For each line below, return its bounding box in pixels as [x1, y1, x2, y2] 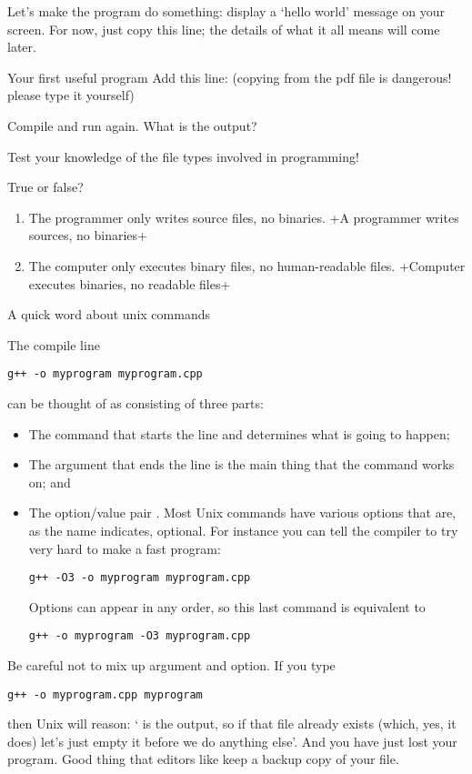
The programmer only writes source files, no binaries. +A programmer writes [28, 207, 459, 226]
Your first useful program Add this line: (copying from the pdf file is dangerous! [7, 67, 452, 86]
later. [7, 37, 36, 56]
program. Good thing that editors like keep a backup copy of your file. [7, 749, 399, 769]
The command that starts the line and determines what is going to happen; [28, 424, 450, 443]
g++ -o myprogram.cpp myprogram [7, 688, 203, 701]
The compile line [7, 335, 100, 354]
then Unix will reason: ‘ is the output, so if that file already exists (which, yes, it [7, 714, 457, 733]
